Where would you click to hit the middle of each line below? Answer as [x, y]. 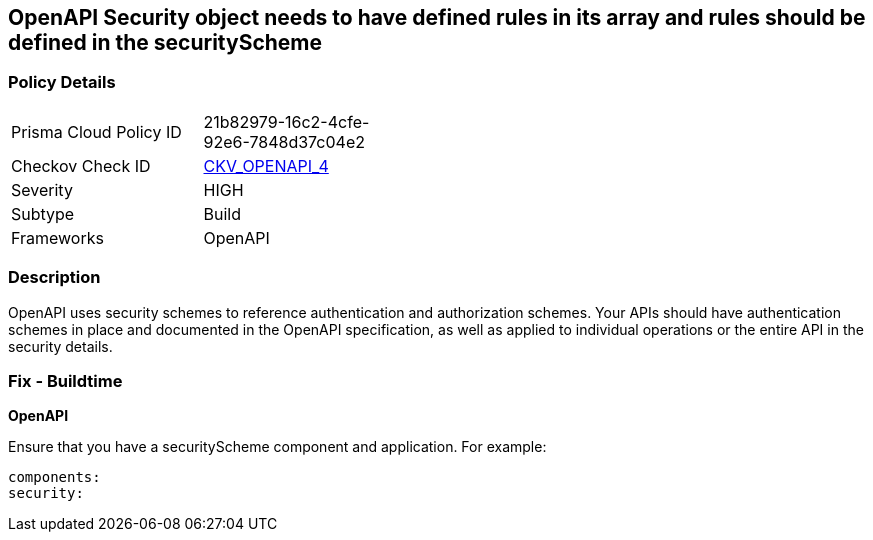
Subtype [43, 213]
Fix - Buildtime [65, 380]
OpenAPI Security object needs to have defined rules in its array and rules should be [437, 17]
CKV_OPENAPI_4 [266, 165]
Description [54, 277]
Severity [42, 189]
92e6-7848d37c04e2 [284, 141]
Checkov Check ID [81, 165]
